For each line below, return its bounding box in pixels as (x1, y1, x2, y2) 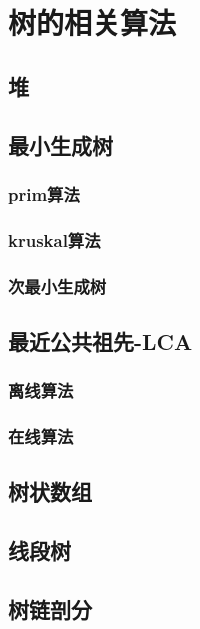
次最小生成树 (8, 273, 107, 298)
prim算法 (8, 181, 80, 206)
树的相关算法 (8, 2, 177, 43)
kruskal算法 (8, 227, 101, 252)
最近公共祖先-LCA (8, 325, 193, 356)
